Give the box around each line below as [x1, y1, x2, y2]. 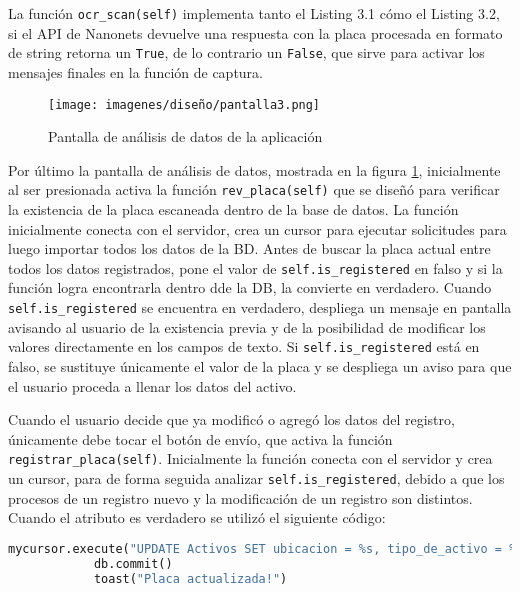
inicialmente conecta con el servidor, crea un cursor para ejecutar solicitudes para [8, 218, 507, 239]
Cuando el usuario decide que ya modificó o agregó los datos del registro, [8, 409, 455, 430]
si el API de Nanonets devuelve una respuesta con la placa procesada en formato [8, 22, 503, 43]
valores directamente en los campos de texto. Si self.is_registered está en [8, 336, 480, 357]
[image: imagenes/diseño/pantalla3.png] [48, 97, 321, 112]
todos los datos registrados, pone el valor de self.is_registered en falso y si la [8, 257, 503, 278]
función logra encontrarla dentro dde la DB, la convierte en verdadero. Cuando [8, 277, 492, 298]
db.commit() [93, 556, 173, 571]
